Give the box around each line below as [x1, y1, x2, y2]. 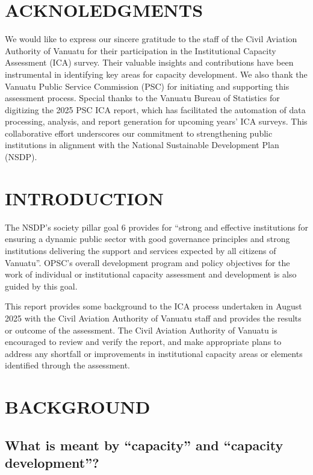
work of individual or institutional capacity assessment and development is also [5, 268, 297, 281]
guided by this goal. [5, 279, 78, 292]
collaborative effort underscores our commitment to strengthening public [5, 126, 273, 139]
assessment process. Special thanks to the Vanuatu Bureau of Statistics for [5, 92, 280, 104]
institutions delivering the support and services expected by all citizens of [5, 244, 276, 256]
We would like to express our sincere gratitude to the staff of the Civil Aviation [5, 33, 297, 45]
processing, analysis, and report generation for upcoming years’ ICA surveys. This [5, 115, 308, 128]
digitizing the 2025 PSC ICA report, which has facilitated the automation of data [5, 103, 306, 116]
